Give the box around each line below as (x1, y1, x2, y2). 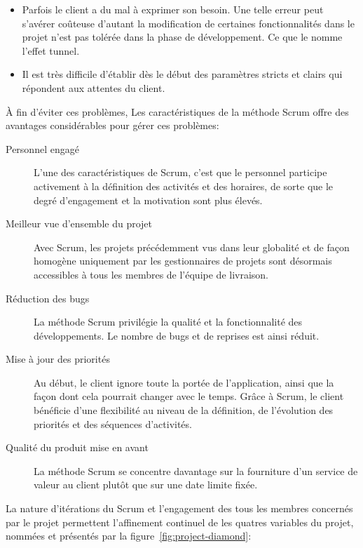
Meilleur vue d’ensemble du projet (6, 216, 153, 231)
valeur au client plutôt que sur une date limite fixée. (34, 477, 258, 492)
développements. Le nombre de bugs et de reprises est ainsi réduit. (34, 328, 320, 342)
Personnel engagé (6, 141, 79, 156)
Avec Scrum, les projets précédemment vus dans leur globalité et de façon (34, 239, 350, 254)
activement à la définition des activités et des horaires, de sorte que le (34, 178, 334, 193)
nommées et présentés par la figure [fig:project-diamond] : (6, 528, 252, 543)
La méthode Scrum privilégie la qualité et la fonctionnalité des (34, 314, 303, 329)
